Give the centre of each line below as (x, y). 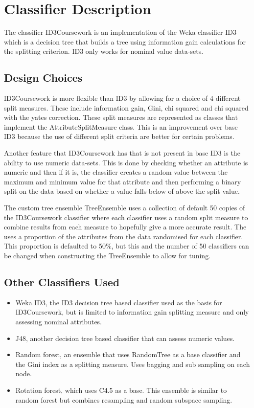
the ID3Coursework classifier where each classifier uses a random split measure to (126, 217)
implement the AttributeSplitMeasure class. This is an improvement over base (121, 126)
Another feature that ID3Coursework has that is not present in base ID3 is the (122, 153)
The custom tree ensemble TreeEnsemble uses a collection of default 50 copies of (125, 208)
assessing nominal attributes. (59, 321)
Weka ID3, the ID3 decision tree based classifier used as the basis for (119, 302)
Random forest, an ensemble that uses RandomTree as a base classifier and (128, 354)
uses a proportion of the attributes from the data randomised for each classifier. (124, 236)
